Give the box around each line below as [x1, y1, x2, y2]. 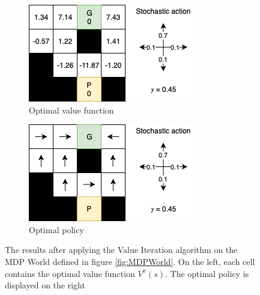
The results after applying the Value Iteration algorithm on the [5, 243, 238, 256]
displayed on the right [5, 279, 85, 291]
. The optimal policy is [165, 267, 249, 279]
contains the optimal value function [5, 267, 135, 279]
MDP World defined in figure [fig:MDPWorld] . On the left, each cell [5, 255, 255, 267]
